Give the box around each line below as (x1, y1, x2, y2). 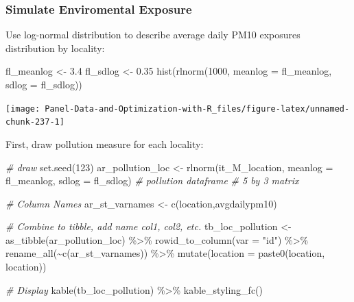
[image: (5, 103, 40, 114)
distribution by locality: (5, 40, 105, 55)
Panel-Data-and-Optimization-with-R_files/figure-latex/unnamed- (45, 103, 350, 114)
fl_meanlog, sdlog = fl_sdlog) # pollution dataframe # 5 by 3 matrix (5, 173, 299, 188)
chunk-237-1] (5, 117, 64, 127)
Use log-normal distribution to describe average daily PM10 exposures (5, 27, 300, 42)
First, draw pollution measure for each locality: (5, 136, 204, 151)
